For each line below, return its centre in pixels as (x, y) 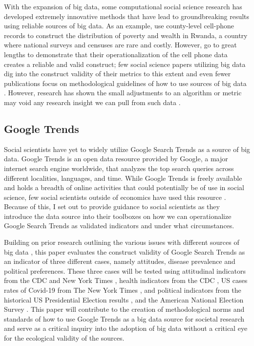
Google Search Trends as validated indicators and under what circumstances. (119, 226)
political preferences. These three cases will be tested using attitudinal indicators (125, 270)
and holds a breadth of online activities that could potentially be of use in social (124, 187)
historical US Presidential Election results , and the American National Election (124, 299)
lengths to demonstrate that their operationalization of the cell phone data (116, 54)
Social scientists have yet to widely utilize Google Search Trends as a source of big (127, 149)
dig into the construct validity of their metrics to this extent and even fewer (117, 74)
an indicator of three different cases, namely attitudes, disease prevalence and (120, 261)
